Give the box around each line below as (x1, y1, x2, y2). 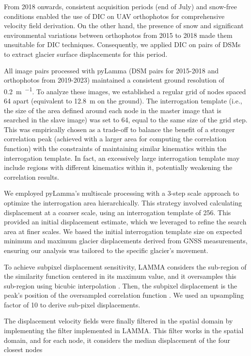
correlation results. (4, 171, 59, 182)
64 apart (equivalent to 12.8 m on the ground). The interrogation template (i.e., (4, 96, 242, 105)
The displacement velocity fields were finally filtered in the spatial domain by (4, 316, 233, 326)
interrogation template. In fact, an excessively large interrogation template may (4, 153, 240, 163)
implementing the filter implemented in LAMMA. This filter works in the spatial (4, 325, 244, 336)
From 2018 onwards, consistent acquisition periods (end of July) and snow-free (4, 1, 237, 11)
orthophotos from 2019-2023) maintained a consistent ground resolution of (4, 75, 224, 85)
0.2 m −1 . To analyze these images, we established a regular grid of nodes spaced (4, 85, 246, 96)
